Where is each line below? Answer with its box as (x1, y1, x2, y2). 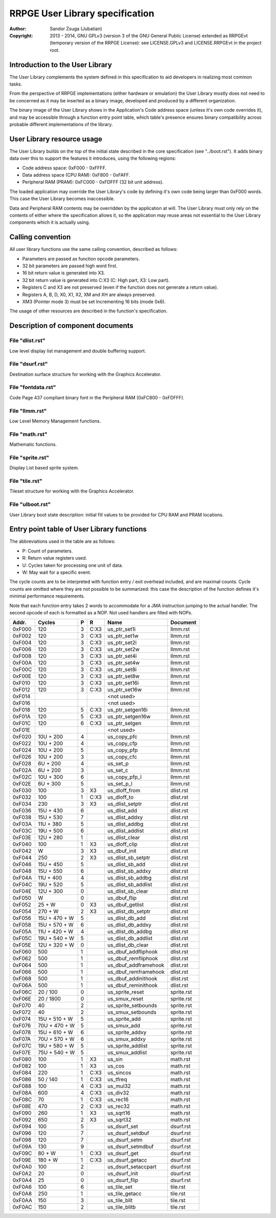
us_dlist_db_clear (107, 942, 149, 949)
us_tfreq (107, 1076, 127, 1083)
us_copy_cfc (107, 753, 137, 760)
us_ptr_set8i (107, 666, 137, 673)
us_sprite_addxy (107, 1029, 147, 1036)
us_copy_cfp (107, 740, 137, 747)
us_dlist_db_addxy (107, 922, 152, 929)
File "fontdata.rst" (9, 384, 56, 391)
